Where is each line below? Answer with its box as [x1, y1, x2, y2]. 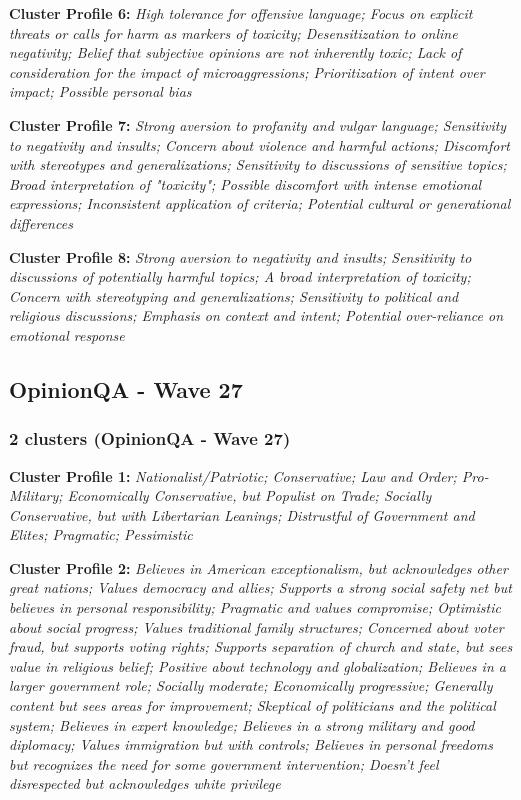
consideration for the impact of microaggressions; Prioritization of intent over [9, 61, 485, 82]
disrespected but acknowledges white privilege [9, 773, 281, 794]
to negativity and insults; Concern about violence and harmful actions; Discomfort [9, 134, 510, 155]
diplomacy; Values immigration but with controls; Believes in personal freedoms [9, 734, 494, 755]
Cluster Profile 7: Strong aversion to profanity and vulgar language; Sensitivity [9, 114, 507, 135]
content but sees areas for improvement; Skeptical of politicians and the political [9, 695, 496, 716]
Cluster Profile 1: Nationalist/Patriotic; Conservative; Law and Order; [9, 465, 457, 486]
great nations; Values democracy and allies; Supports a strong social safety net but [9, 577, 512, 598]
